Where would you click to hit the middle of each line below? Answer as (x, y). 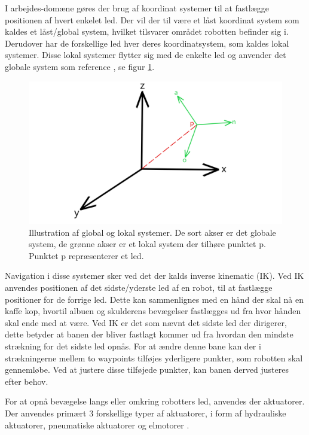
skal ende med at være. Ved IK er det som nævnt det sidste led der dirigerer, (146, 322)
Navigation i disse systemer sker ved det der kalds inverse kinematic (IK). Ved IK (154, 276)
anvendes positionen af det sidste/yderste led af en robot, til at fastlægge (139, 288)
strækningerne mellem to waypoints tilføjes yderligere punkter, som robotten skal (154, 358)
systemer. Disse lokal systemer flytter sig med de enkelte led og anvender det (146, 55)
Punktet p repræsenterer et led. (86, 255)
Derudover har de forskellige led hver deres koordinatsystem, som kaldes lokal (147, 43)
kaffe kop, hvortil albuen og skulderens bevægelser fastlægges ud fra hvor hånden (153, 311)
